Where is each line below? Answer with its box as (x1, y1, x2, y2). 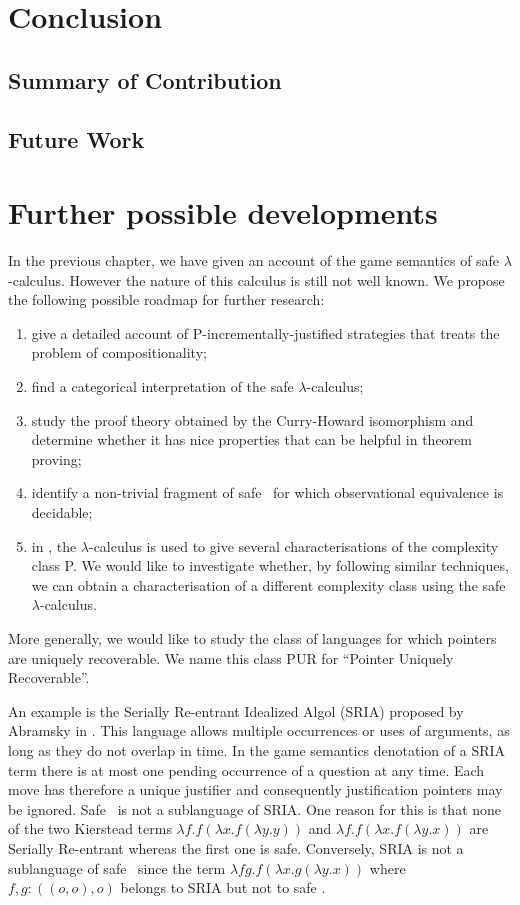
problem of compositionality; (31, 342, 207, 363)
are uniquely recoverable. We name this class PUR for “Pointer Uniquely (8, 647, 454, 668)
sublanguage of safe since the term (8, 857, 226, 878)
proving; (31, 448, 82, 469)
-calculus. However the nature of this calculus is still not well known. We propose (8, 269, 505, 290)
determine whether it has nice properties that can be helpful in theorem (31, 429, 472, 450)
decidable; (31, 502, 93, 522)
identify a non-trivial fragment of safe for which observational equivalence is (31, 482, 504, 503)
